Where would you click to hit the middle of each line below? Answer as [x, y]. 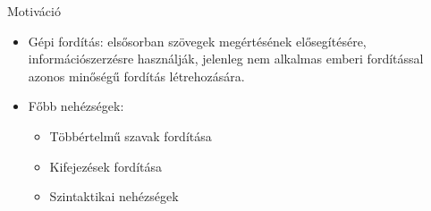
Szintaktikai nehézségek [114, 196]
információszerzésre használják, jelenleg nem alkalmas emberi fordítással [226, 59]
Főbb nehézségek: [76, 106]
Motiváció [34, 11]
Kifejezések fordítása [106, 166]
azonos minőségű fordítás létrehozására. [136, 76]
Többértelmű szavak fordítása [131, 135]
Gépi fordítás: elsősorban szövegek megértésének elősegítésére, [197, 41]
